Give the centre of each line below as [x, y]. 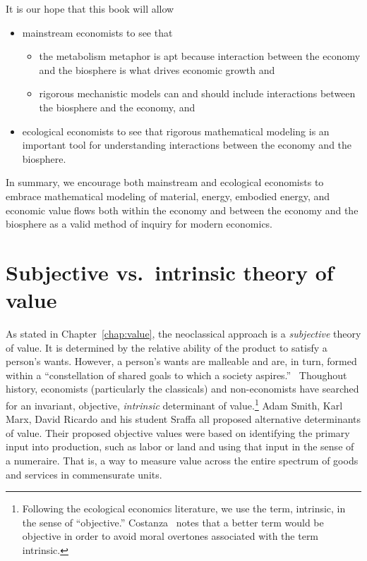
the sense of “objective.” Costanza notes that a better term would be [173, 522]
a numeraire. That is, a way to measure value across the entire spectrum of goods [182, 461]
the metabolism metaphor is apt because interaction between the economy [200, 56]
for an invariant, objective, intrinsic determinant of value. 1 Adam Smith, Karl [174, 404]
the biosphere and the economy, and [117, 107]
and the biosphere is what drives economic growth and [157, 69]
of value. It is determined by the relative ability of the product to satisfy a [167, 347]
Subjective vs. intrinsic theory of [170, 272]
